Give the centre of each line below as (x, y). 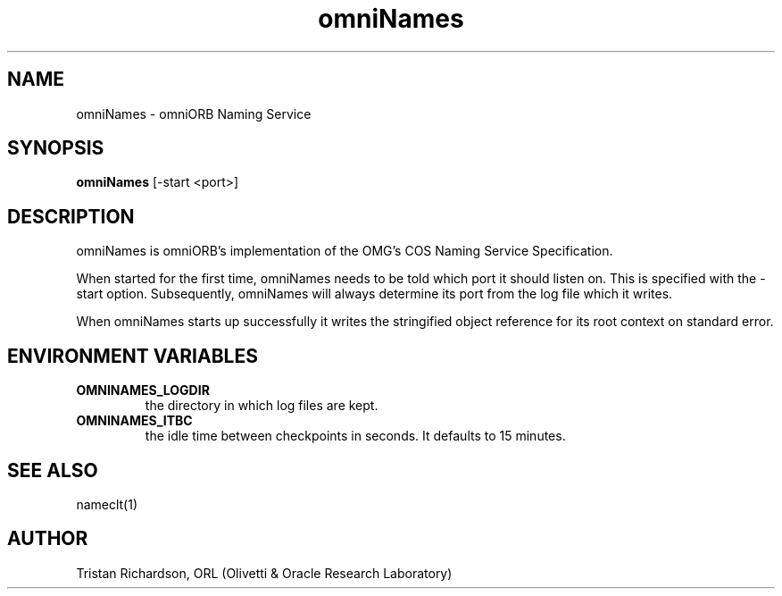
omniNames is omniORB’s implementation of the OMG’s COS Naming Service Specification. (345, 251)
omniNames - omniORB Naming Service (194, 113)
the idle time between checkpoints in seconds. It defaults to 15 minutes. (355, 436)
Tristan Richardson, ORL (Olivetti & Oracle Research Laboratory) (264, 573)
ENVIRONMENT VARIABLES (133, 356)
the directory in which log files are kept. (262, 406)
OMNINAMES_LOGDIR (143, 390)
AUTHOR (48, 539)
